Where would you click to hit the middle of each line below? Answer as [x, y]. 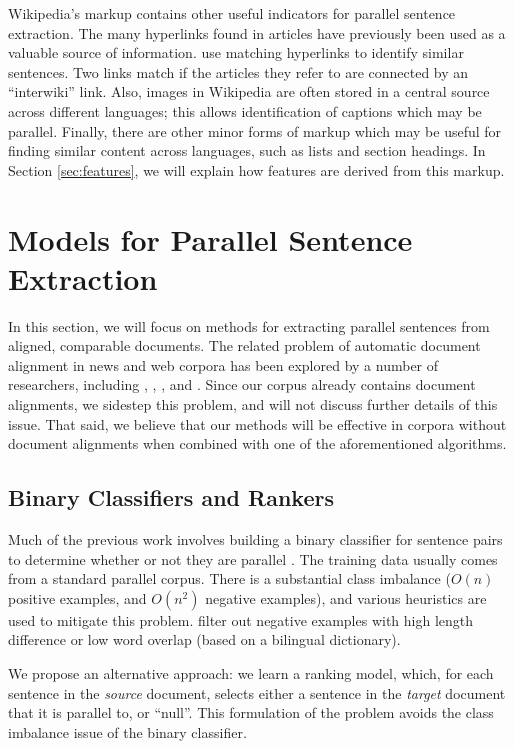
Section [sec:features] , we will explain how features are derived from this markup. [256, 169]
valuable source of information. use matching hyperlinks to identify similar [236, 52]
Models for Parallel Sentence [210, 238]
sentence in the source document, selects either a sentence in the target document [257, 692]
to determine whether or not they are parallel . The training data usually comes [253, 558]
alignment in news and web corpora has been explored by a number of [223, 364]
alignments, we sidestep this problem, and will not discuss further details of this [253, 404]
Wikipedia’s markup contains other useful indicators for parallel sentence [232, 13]
